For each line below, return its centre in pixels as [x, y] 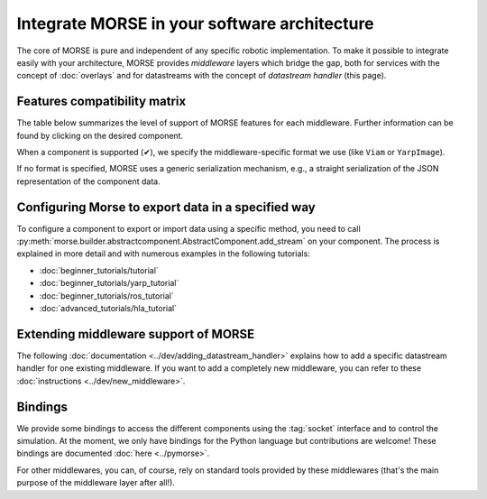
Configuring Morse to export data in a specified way [166, 207]
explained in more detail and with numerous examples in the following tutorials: [163, 254]
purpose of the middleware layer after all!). [96, 483]
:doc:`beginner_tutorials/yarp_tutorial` [109, 283]
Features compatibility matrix [101, 102]
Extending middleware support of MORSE [136, 334]
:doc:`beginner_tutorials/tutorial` [99, 270]
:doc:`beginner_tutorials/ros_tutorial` [107, 296]
